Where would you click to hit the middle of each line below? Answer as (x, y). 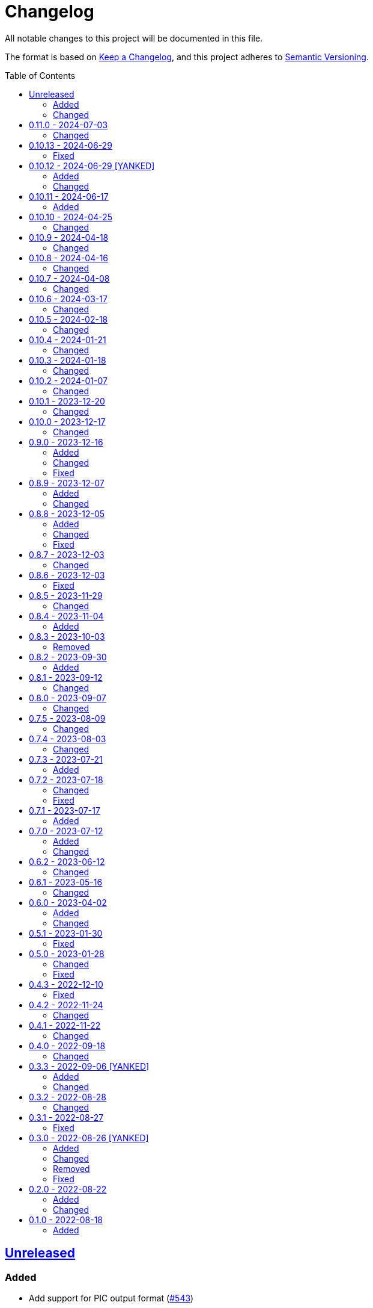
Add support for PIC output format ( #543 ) (111, 1298)
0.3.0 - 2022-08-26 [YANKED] (89, 1138)
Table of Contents (40, 75)
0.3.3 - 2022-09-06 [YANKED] (89, 1066)
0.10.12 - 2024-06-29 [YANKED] (92, 166)
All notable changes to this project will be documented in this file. (134, 38)
